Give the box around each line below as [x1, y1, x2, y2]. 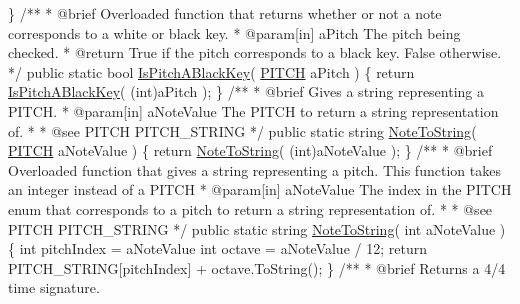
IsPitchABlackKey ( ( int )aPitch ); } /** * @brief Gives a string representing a [8, 81, 485, 102]
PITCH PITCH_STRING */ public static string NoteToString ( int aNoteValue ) [8, 218, 506, 239]
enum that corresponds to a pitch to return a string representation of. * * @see [8, 198, 493, 219]
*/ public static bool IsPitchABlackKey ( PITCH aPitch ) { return [8, 61, 415, 82]
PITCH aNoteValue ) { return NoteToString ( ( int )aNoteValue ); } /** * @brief [8, 140, 493, 161]
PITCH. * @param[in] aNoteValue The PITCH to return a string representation [8, 100, 499, 121]
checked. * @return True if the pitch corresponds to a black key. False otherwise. [8, 42, 502, 63]
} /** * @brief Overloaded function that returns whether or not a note [8, 3, 442, 23]
